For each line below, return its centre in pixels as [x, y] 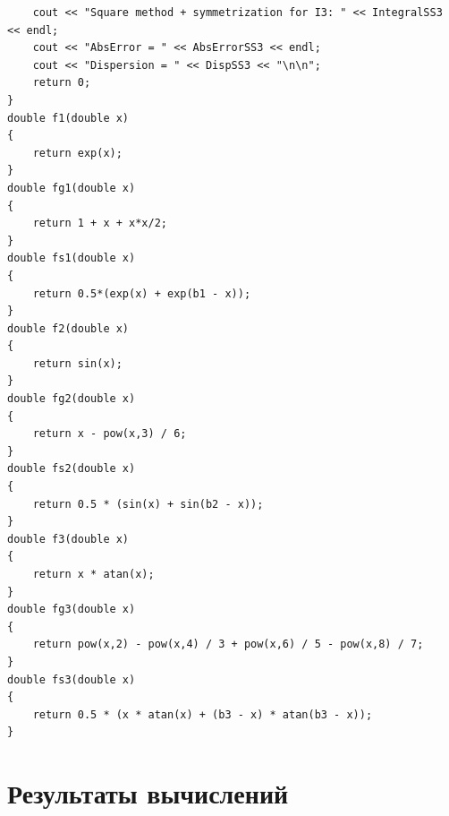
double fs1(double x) [72, 258]
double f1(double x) [68, 118]
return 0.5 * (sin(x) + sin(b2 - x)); [148, 504]
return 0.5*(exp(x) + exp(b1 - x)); [142, 293]
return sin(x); [77, 363]
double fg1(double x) [72, 188]
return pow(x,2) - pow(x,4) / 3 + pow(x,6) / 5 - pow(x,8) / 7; [228, 644]
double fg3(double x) [72, 610]
